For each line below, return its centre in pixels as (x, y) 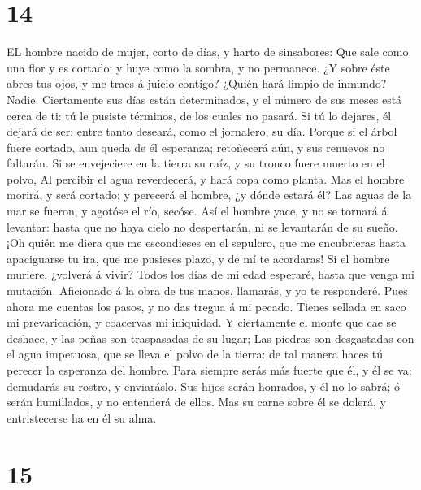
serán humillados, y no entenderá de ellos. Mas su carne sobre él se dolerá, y (196, 402)
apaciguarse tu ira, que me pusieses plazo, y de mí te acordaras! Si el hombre (198, 258)
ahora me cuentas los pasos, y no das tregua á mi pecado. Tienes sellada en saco (206, 306)
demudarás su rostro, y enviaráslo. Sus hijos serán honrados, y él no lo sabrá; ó (203, 386)
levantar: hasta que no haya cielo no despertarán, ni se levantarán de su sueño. (202, 226)
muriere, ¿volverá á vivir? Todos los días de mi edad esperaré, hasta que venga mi (210, 274)
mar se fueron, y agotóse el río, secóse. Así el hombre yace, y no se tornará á (197, 211)
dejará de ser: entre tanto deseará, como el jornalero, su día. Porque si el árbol (202, 131)
